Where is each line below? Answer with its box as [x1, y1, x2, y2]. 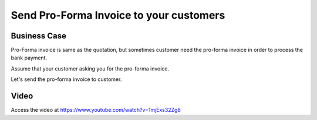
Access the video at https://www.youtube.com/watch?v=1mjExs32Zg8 [11, 107, 181, 114]
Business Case [11, 31, 67, 41]
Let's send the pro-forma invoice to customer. [11, 76, 122, 83]
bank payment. [11, 54, 48, 61]
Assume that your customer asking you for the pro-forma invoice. [11, 65, 170, 72]
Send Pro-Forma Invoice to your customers [11, 9, 225, 22]
